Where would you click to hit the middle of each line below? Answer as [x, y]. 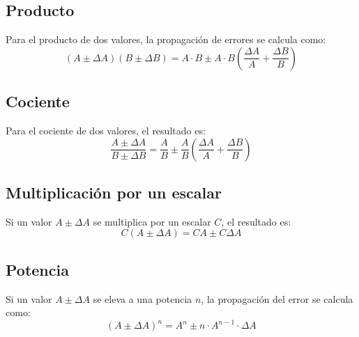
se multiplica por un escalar [152, 221]
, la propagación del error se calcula [277, 298]
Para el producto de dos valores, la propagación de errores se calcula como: [166, 39]
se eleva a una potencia [143, 298]
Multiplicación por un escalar [114, 192]
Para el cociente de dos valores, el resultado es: [106, 130]
